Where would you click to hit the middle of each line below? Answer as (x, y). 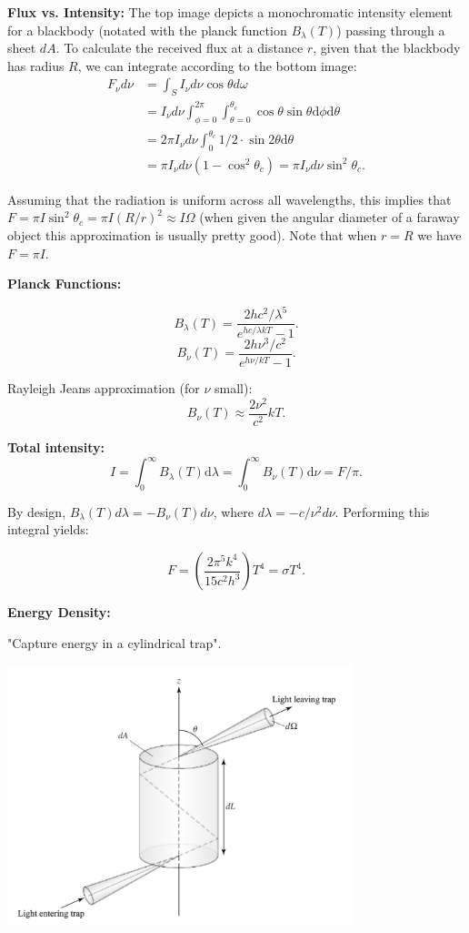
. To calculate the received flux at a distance (180, 48)
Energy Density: (59, 612)
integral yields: (48, 529)
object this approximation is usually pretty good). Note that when (192, 235)
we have (439, 235)
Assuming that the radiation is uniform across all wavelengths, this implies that (230, 199)
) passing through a (391, 30)
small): (233, 388)
